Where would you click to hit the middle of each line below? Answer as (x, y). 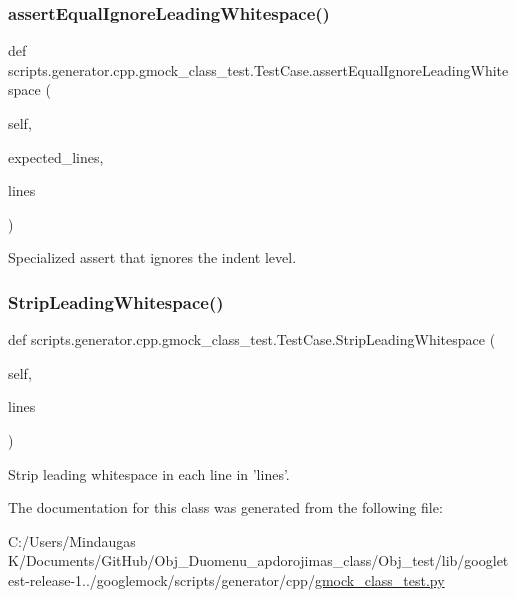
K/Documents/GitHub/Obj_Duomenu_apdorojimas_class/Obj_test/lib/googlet (258, 560)
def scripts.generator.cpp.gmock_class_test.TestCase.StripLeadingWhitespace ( (252, 339)
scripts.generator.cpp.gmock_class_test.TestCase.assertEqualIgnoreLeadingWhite (258, 69)
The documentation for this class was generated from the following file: (225, 507)
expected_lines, (56, 156)
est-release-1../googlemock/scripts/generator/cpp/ (161, 579)
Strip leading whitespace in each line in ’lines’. (149, 473)
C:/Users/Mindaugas (72, 540)
